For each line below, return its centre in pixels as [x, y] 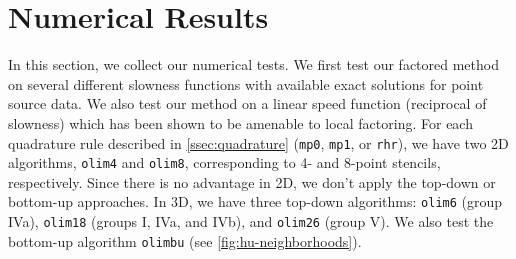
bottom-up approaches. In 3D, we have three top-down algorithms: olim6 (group [255, 201]
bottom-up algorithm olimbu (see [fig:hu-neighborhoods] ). [185, 240]
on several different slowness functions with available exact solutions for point [246, 83]
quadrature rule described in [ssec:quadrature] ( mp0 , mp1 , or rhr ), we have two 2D [258, 142]
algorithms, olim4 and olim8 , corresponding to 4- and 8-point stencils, [224, 162]
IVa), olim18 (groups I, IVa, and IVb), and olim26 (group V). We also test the [251, 221]
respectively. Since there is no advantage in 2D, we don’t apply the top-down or [252, 181]
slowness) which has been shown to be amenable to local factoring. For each [240, 122]
